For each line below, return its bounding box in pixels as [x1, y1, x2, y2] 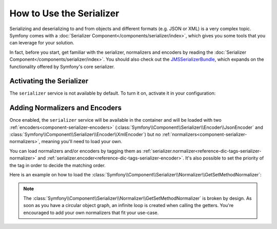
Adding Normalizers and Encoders [9, 104, 122, 112]
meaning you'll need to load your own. [41, 139, 123, 145]
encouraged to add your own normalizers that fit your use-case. [23, 210, 159, 216]
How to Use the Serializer [9, 8, 120, 19]
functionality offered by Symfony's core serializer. [9, 63, 115, 70]
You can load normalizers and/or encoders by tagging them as [9, 148, 142, 154]
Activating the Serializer [9, 77, 89, 85]
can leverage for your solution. [9, 40, 74, 46]
